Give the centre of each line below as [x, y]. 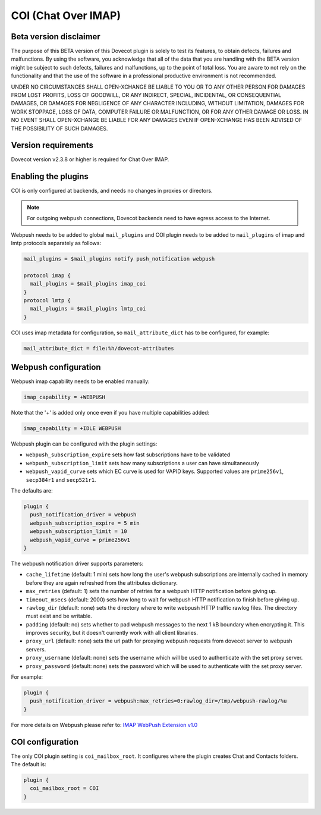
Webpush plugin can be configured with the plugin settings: [84, 444]
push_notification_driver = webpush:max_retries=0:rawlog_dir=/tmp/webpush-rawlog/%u [158, 701]
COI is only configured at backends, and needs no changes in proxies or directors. [112, 191]
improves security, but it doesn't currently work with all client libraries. [112, 633]
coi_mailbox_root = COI [64, 789]
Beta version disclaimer [56, 37]
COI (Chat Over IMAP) [66, 15]
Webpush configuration [56, 367]
